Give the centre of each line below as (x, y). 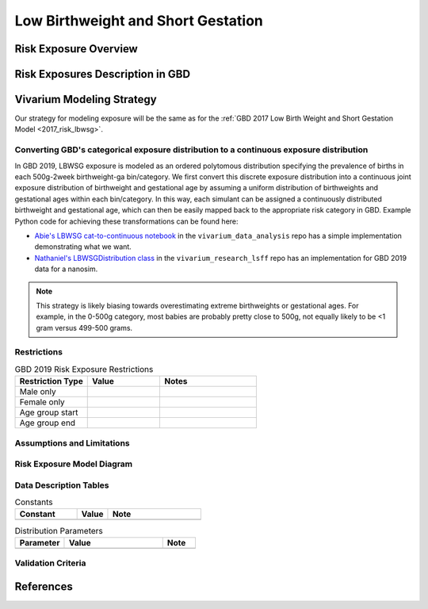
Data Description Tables (62, 485)
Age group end (47, 423)
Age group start (49, 412)
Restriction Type (51, 381)
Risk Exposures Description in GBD (102, 74)
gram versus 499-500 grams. (84, 327)
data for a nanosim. (66, 269)
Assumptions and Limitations (72, 442)
